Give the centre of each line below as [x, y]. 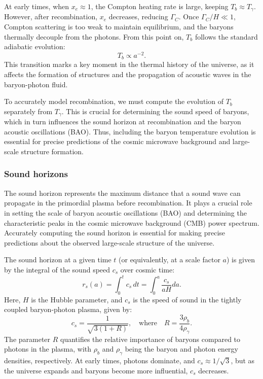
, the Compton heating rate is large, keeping [160, 6]
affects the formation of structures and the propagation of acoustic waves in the [128, 74]
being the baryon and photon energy [181, 349]
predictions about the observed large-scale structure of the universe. [109, 242]
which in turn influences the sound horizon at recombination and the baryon [123, 122]
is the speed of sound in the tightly [187, 299]
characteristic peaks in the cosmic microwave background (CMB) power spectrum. [132, 222]
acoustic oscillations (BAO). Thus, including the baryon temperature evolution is [130, 131]
